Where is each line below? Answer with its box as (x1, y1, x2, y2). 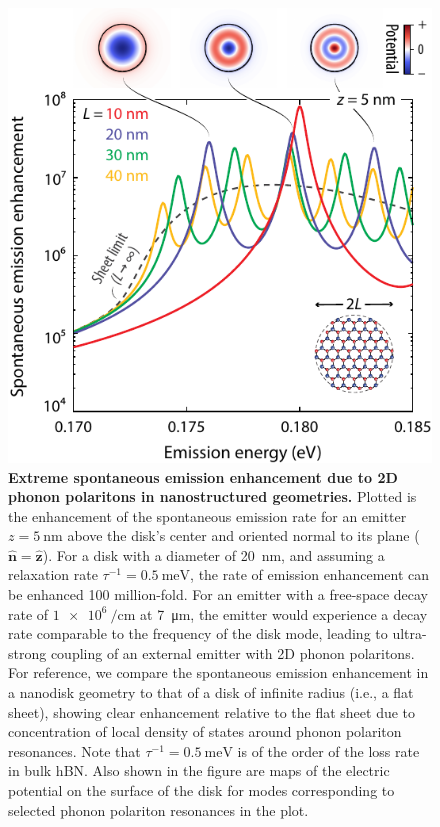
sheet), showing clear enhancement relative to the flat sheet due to (8, 701, 416, 722)
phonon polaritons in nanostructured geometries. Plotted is (8, 486, 417, 507)
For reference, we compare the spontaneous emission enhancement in (8, 662, 429, 683)
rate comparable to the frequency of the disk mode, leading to (8, 623, 388, 644)
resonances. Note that (8, 740, 141, 761)
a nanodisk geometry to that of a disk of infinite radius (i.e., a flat (8, 682, 414, 703)
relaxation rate (8, 564, 98, 585)
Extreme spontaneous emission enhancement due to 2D (8, 466, 398, 487)
